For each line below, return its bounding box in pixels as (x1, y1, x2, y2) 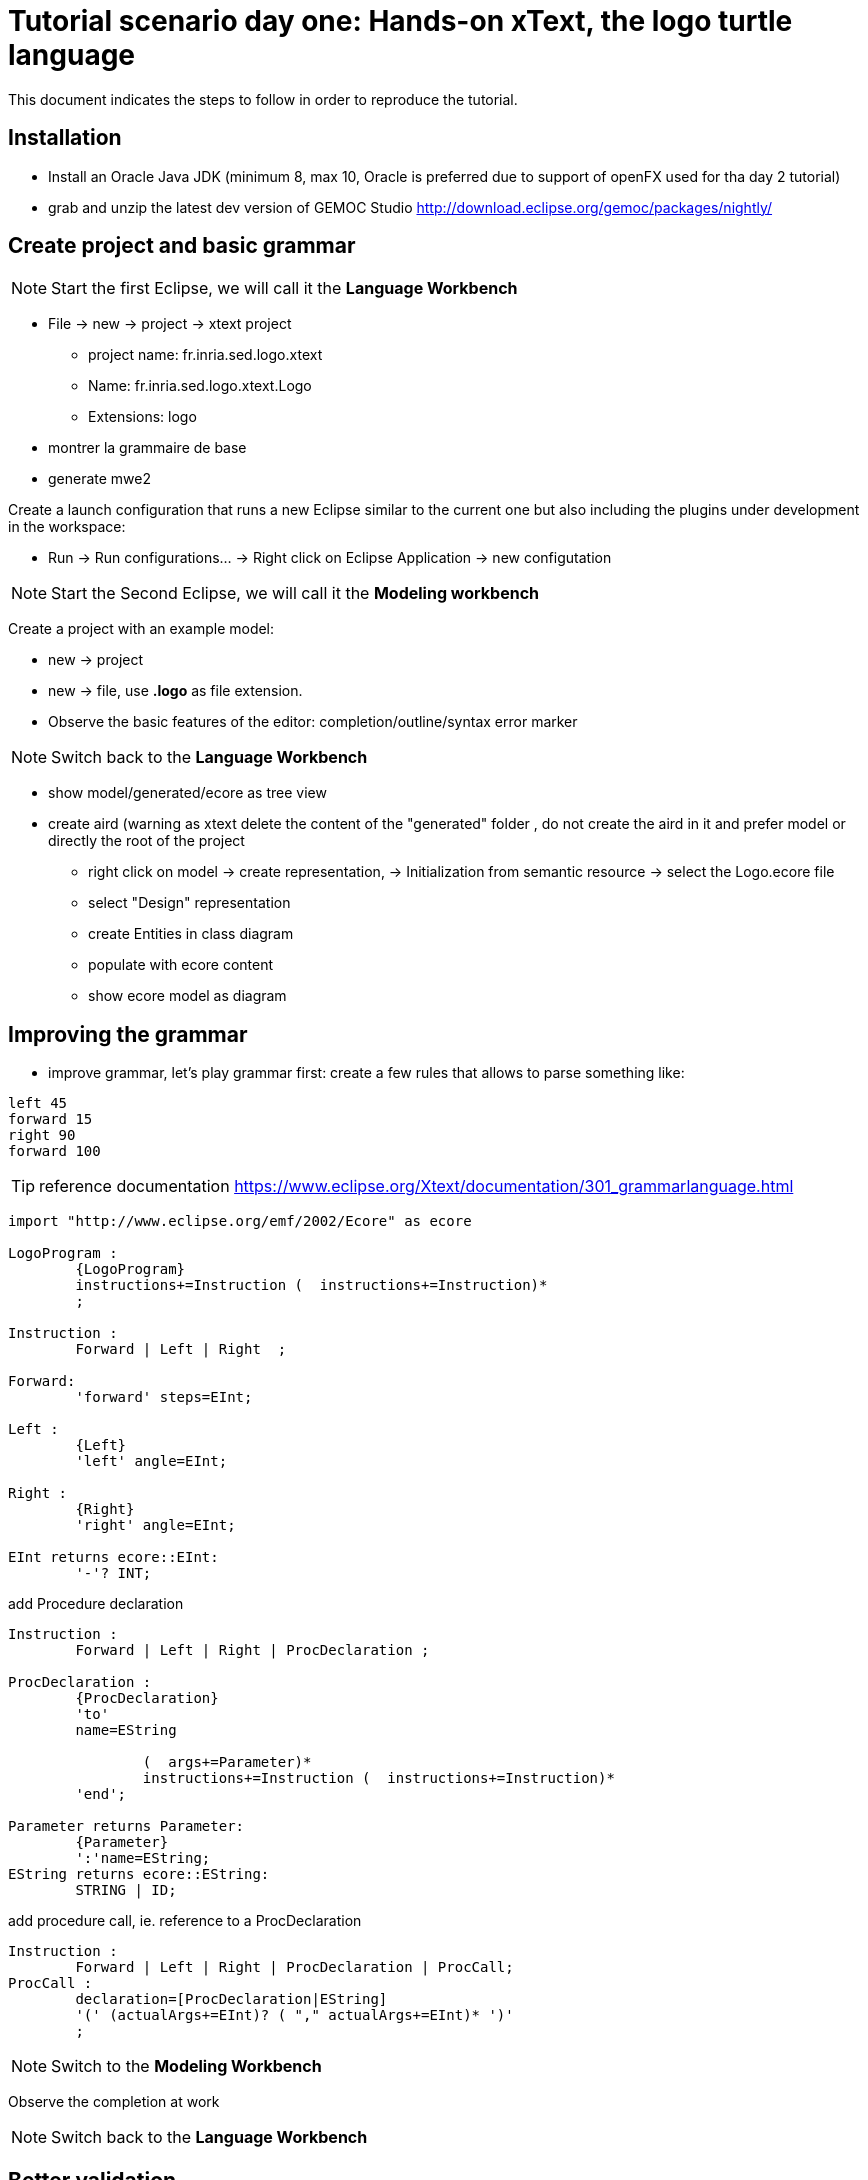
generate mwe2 (48, 470, 152, 488)
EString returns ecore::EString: (8, 1866, 270, 1883)
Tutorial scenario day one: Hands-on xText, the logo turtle (8, 4, 793, 38)
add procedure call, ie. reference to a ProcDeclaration (8, 1912, 362, 1930)
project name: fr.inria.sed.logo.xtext (88, 346, 323, 364)
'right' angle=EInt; (75, 1517, 236, 1534)
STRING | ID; (75, 1882, 177, 1899)
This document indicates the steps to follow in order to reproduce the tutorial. (8, 90, 518, 108)
